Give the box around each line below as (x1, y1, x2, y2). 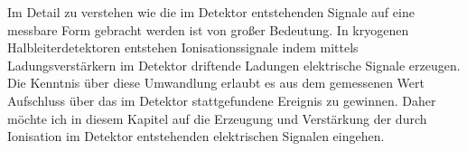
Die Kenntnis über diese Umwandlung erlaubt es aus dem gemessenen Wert (7, 73, 425, 92)
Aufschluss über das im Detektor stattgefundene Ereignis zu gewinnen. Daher (7, 90, 436, 109)
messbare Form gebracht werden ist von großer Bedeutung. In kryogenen (7, 20, 409, 39)
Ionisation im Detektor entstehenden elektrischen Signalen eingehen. (7, 127, 385, 146)
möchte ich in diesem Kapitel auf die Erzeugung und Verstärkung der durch (7, 109, 427, 127)
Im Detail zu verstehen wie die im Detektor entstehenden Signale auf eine (7, 3, 415, 21)
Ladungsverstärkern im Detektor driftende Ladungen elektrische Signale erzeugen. (7, 55, 461, 74)
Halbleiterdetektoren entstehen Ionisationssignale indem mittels (7, 38, 359, 57)
